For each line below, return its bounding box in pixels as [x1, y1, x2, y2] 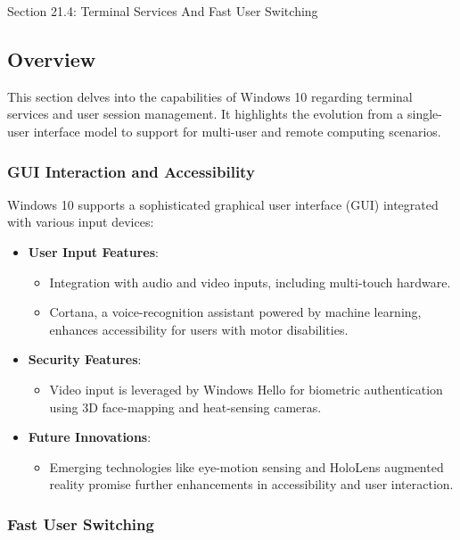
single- [407, 104, 442, 123]
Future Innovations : [28, 428, 152, 446]
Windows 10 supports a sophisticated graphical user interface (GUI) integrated [7, 195, 439, 213]
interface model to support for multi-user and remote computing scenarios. [33, 121, 441, 140]
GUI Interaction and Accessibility [7, 160, 255, 182]
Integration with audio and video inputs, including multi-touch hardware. [49, 272, 451, 291]
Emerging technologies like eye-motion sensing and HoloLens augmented [49, 457, 444, 476]
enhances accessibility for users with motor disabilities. [49, 320, 349, 338]
